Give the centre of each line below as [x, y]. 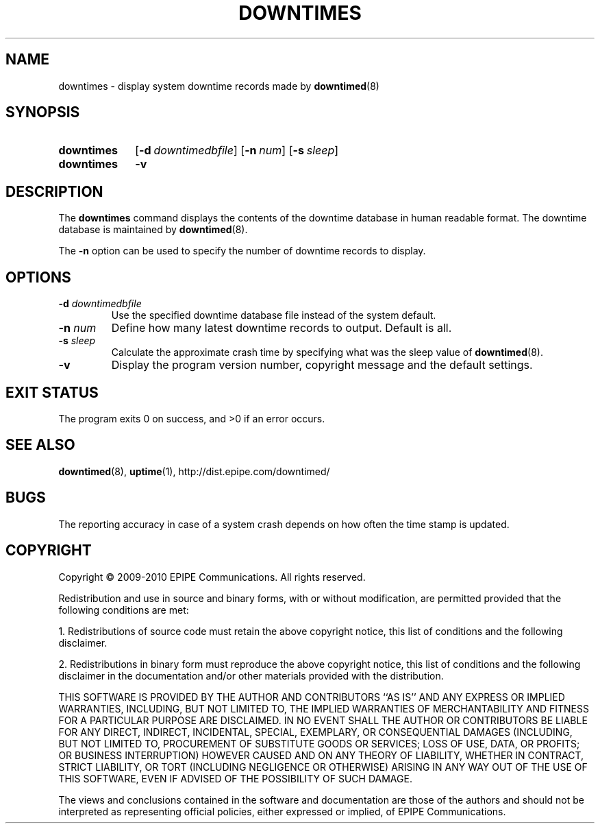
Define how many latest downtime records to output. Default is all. [282, 328]
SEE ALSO [40, 445]
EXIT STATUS [52, 392]
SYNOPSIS [43, 112]
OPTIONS [38, 277]
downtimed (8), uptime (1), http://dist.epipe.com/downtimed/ [194, 471]
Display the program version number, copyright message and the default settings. [322, 365]
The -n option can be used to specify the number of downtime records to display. [242, 251]
